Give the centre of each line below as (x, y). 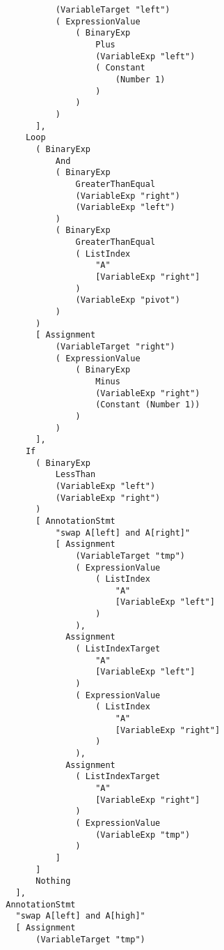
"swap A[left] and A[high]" (80, 916)
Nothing (53, 881)
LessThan (75, 475)
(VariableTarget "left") (113, 10)
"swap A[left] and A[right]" (123, 533)
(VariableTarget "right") (115, 347)
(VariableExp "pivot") (128, 300)
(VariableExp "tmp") (143, 835)
